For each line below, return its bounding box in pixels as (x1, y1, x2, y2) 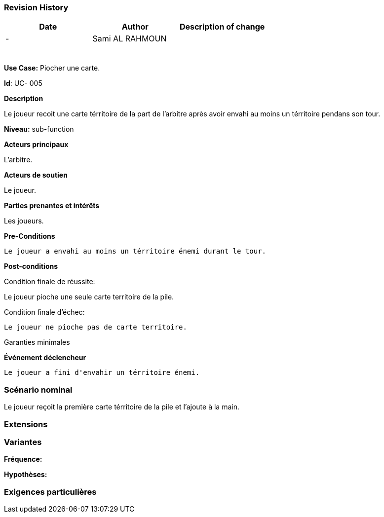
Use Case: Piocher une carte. (4, 64, 100, 73)
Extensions (4, 419, 48, 429)
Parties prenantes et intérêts (4, 201, 100, 210)
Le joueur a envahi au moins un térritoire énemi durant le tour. (4, 247, 267, 256)
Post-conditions (4, 262, 58, 271)
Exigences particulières (4, 486, 97, 497)
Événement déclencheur (4, 353, 86, 362)
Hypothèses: (4, 470, 47, 479)
